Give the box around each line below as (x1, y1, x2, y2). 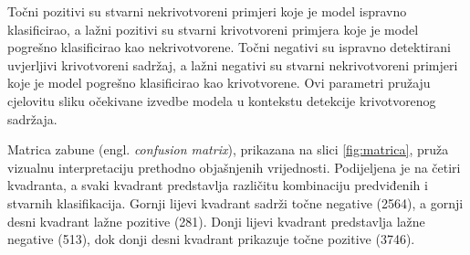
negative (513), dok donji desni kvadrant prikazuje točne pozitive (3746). (7, 229, 415, 249)
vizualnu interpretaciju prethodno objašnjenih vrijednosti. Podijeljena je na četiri (7, 157, 461, 176)
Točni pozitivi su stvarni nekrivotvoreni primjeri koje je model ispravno (7, 2, 407, 20)
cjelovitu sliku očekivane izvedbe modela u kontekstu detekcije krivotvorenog (7, 90, 436, 110)
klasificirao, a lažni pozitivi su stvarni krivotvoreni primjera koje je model (7, 19, 419, 38)
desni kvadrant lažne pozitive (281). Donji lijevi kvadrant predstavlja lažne (7, 211, 425, 230)
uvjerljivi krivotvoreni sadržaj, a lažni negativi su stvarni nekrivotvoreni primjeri (7, 55, 458, 74)
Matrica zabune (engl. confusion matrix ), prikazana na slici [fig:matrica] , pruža (7, 140, 449, 159)
